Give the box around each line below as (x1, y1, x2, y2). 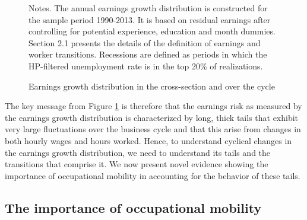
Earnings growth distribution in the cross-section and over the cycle (29, 79, 275, 92)
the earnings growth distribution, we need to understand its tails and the (5, 146, 271, 158)
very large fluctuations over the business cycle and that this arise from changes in (5, 123, 301, 135)
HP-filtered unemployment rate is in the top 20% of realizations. (29, 59, 263, 72)
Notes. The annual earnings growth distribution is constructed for (29, 2, 268, 14)
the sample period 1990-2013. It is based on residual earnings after (29, 13, 271, 25)
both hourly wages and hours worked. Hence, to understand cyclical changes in (5, 134, 292, 146)
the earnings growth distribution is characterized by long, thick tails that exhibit (5, 111, 299, 123)
